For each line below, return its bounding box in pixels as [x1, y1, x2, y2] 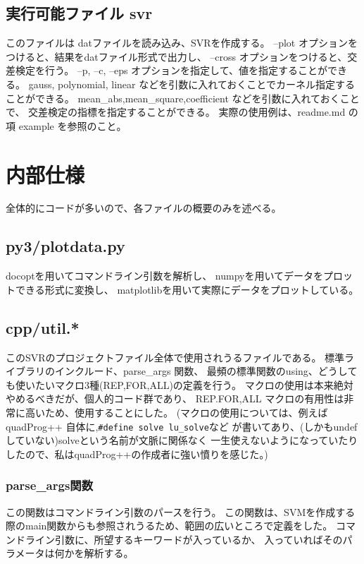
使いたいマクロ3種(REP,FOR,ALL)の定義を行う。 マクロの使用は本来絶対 [15, 377, 353, 392]
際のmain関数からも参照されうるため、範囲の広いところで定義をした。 [6, 518, 333, 533]
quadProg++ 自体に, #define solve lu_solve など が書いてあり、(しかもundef [6, 419, 358, 433]
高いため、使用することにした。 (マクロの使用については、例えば [25, 405, 328, 420]
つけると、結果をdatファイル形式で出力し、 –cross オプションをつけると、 [6, 49, 348, 64]
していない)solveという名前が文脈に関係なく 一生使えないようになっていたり [6, 433, 358, 448]
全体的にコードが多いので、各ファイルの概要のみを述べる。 [6, 200, 282, 215]
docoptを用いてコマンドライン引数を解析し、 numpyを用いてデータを [6, 268, 324, 283]
